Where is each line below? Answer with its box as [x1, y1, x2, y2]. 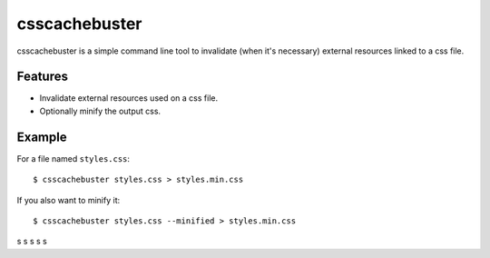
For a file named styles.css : [16, 153, 131, 164]
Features [16, 69, 68, 84]
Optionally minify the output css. [39, 105, 162, 116]
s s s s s [16, 236, 47, 247]
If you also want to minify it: [16, 194, 121, 205]
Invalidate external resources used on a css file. [39, 93, 218, 104]
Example [16, 129, 67, 144]
